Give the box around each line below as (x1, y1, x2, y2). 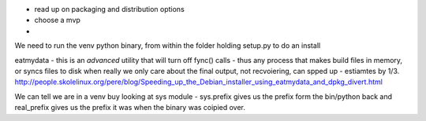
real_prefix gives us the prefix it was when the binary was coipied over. (14, 103, 246, 112)
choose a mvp (34, 16, 80, 25)
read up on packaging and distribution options (34, 5, 185, 13)
